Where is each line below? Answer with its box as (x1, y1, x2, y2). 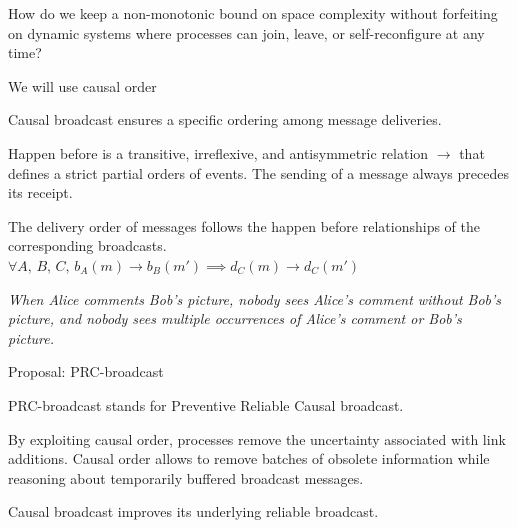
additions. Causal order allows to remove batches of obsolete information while (8, 448, 490, 469)
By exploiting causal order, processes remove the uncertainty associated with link (8, 428, 506, 449)
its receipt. (8, 182, 73, 203)
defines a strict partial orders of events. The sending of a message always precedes (8, 162, 509, 183)
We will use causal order (8, 75, 157, 96)
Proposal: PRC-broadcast (8, 361, 164, 382)
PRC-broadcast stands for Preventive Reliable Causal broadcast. (8, 394, 404, 415)
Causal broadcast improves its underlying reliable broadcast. (8, 501, 379, 522)
